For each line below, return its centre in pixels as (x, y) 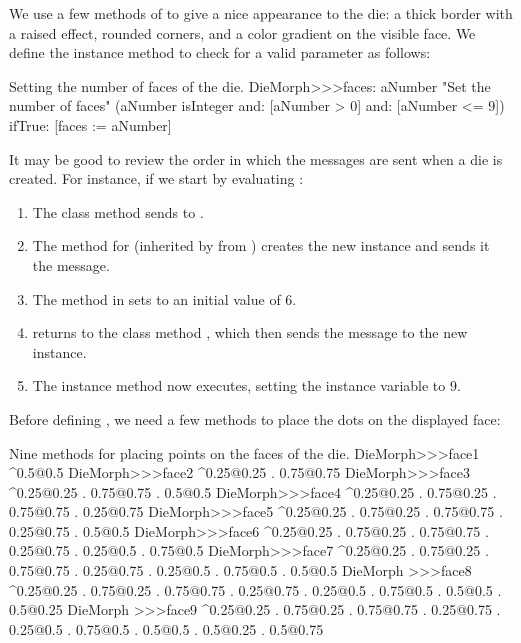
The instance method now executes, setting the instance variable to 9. (246, 385)
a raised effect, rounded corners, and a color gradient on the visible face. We (242, 32)
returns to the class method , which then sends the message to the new (250, 332)
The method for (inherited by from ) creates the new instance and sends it (261, 245)
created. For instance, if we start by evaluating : (156, 178)
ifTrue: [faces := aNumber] (90, 124)
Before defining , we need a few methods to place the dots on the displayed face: (255, 418)
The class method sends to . (118, 211)
